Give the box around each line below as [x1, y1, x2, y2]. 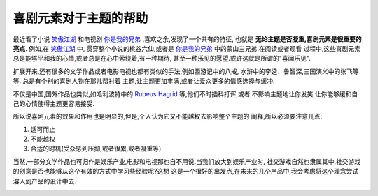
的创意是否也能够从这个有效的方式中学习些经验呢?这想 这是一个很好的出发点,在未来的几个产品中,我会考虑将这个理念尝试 [13, 167, 359, 176]
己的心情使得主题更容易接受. [13, 99, 95, 107]
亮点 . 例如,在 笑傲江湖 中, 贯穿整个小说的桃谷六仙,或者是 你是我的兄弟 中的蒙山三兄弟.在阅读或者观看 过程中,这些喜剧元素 [13, 44, 360, 52]
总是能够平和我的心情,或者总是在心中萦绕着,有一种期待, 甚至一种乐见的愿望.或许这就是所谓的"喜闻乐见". [13, 54, 311, 63]
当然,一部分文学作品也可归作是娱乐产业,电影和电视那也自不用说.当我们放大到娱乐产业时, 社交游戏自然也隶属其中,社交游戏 [13, 157, 361, 165]
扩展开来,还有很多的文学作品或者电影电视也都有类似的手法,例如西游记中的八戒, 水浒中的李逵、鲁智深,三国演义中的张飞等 [13, 67, 360, 75]
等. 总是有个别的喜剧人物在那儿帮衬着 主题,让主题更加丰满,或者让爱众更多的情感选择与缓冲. [13, 77, 276, 85]
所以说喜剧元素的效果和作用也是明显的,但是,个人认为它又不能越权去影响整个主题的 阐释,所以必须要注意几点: [13, 112, 323, 121]
